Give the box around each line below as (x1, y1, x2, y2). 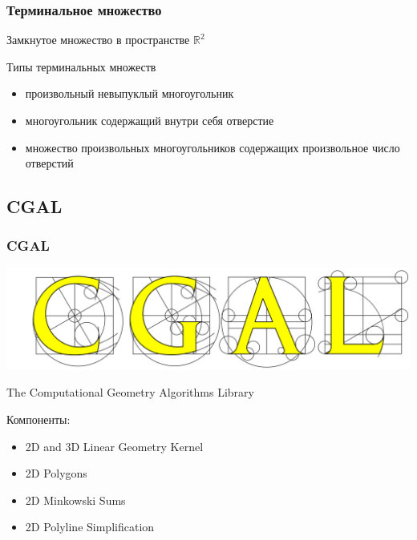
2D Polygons (25, 465, 87, 482)
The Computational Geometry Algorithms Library (6, 384, 254, 401)
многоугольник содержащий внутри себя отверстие (25, 112, 274, 128)
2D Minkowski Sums (25, 491, 126, 508)
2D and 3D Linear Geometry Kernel (25, 437, 204, 454)
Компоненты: (6, 410, 71, 427)
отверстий (25, 155, 74, 171)
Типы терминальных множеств (6, 58, 156, 75)
